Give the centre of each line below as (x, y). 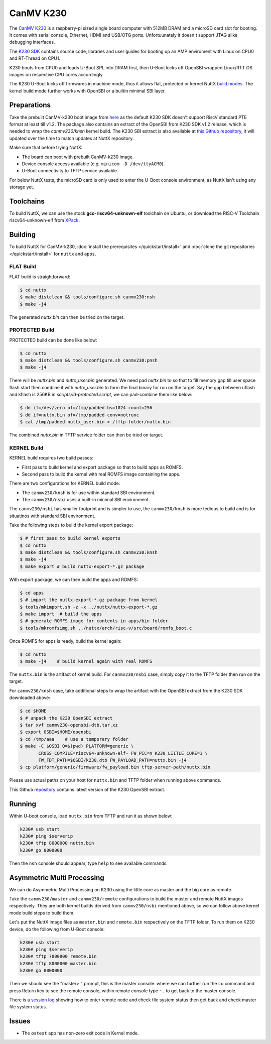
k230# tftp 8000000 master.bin (58, 963)
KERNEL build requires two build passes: (51, 458)
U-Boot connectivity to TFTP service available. (70, 171)
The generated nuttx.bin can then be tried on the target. (67, 317)
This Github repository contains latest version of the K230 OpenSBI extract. (87, 789)
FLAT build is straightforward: (40, 277)
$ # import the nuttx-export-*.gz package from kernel (89, 600)
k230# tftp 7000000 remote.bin (58, 956)
